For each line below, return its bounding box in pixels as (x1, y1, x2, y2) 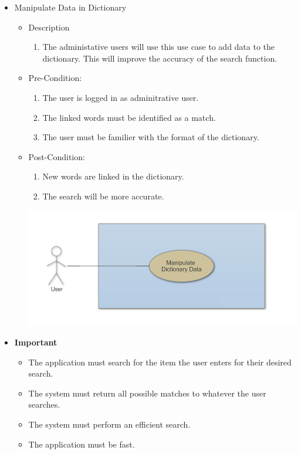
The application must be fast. (28, 438, 135, 450)
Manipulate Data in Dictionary (14, 1, 127, 13)
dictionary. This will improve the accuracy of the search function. (42, 52, 278, 64)
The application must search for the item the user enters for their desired (28, 355, 292, 368)
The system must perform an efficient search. (28, 418, 191, 430)
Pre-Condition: (28, 72, 82, 84)
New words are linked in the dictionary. (42, 170, 184, 182)
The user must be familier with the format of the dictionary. (42, 131, 259, 143)
